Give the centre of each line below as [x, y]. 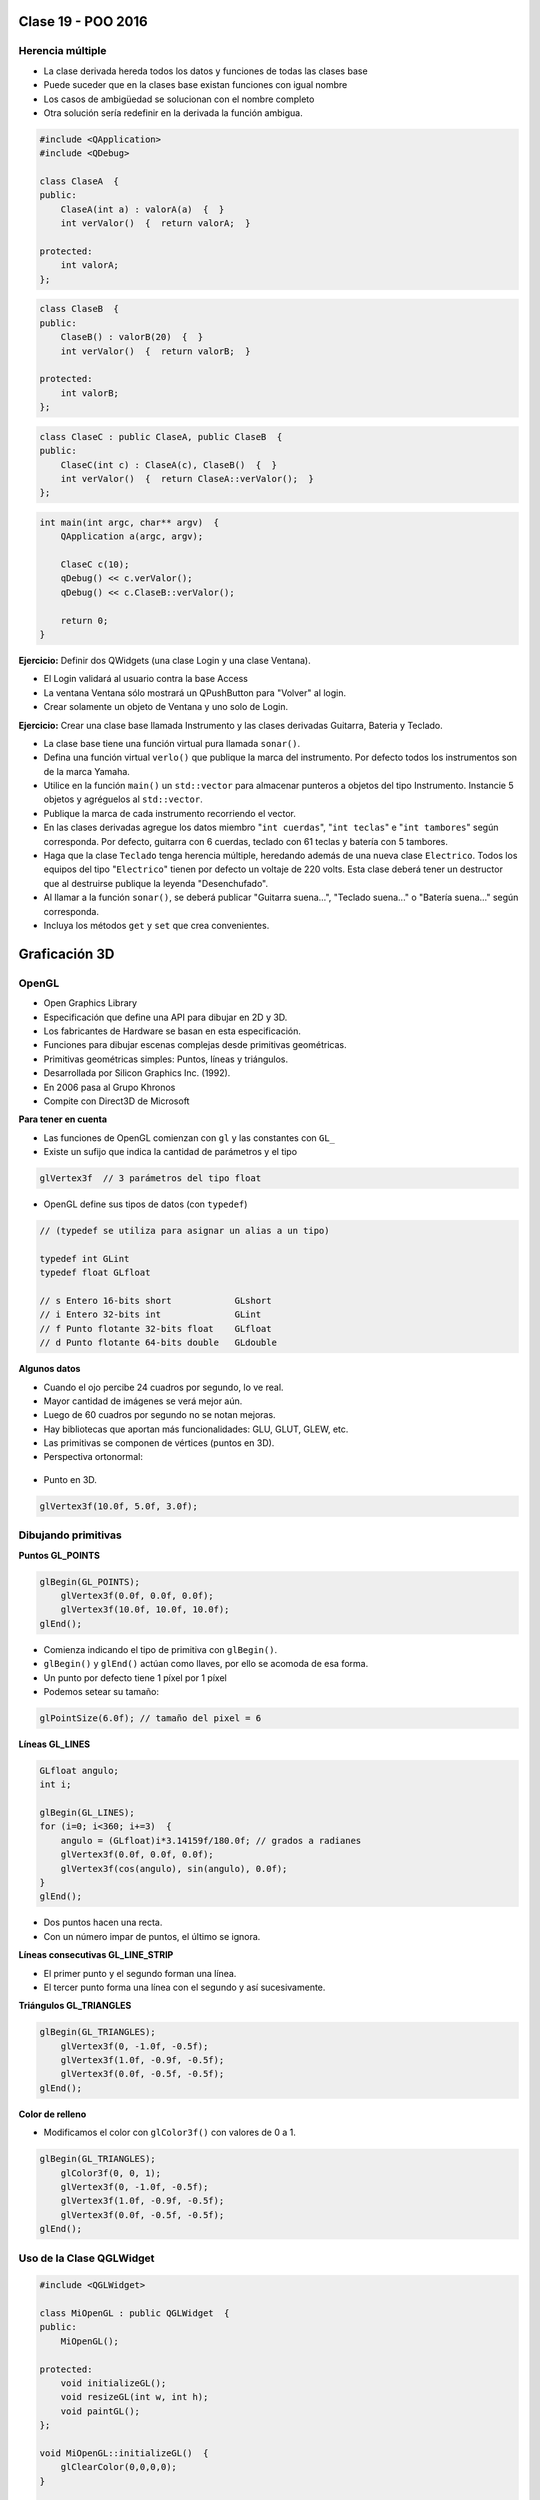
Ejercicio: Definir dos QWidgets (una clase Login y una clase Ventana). [164, 660]
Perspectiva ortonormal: [93, 1457]
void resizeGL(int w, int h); [134, 2397]
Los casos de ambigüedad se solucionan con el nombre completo [179, 99]
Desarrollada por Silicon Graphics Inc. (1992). [137, 1073]
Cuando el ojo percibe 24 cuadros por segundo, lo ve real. [163, 1387]
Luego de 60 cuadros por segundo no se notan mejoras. [159, 1415]
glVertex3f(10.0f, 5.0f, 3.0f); [119, 1506]
